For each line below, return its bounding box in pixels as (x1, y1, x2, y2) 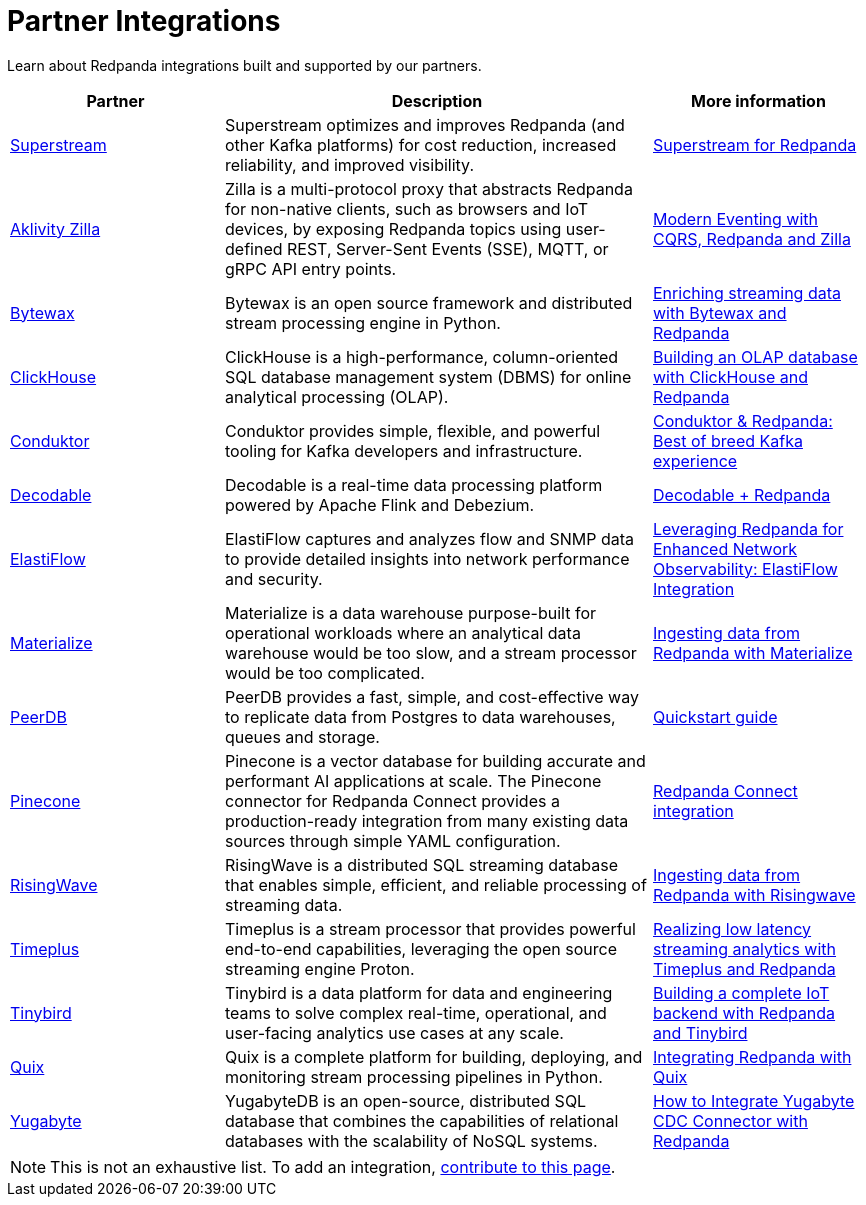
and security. (225, 568, 323, 589)
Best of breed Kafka (653, 430, 803, 451)
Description (391, 90, 483, 111)
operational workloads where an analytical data (225, 622, 581, 643)
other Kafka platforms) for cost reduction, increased (225, 134, 617, 155)
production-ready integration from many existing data (225, 810, 629, 831)
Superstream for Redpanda (653, 134, 857, 155)
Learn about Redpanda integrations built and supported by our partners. (7, 56, 482, 74)
